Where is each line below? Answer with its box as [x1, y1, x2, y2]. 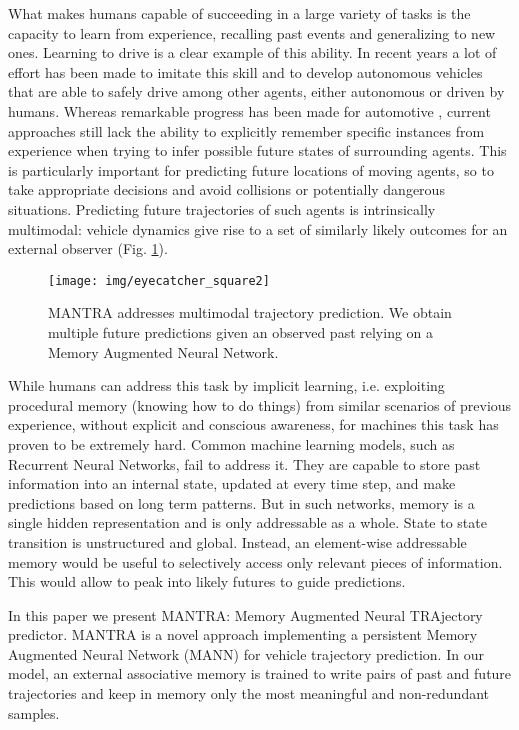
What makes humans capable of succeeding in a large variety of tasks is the [8, 3, 471, 23]
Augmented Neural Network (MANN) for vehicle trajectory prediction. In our [8, 643, 484, 664]
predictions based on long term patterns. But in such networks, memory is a [8, 492, 475, 513]
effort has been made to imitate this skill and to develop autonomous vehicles [8, 61, 483, 82]
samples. [8, 702, 60, 723]
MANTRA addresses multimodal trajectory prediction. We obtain [48, 302, 452, 323]
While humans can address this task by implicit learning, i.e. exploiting [8, 375, 445, 396]
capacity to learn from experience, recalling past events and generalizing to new [8, 22, 496, 43]
